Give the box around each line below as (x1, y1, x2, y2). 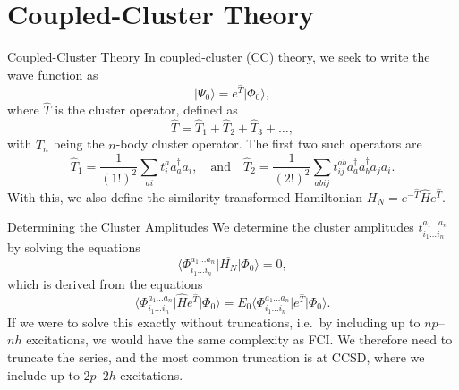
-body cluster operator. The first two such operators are (115, 134, 422, 153)
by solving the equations (7, 238, 140, 257)
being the (53, 134, 105, 153)
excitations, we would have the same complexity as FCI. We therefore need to (26, 330, 453, 349)
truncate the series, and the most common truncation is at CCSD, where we (7, 348, 425, 366)
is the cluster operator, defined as (55, 100, 238, 119)
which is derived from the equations (7, 274, 203, 292)
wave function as (7, 64, 98, 83)
